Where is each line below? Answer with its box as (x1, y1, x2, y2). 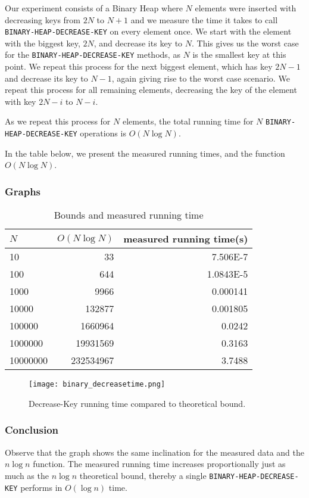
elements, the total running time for (122, 115, 254, 127)
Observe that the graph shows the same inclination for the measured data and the (5, 446, 304, 458)
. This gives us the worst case (192, 36, 299, 49)
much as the (5, 469, 49, 481)
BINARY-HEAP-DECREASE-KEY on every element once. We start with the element (5, 25, 292, 38)
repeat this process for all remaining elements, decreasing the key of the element (5, 83, 297, 96)
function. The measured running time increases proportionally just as (33, 457, 286, 470)
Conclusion (5, 422, 58, 437)
